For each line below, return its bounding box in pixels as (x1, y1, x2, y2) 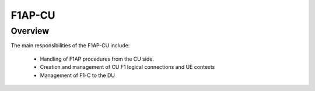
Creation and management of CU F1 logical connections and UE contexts (40, 64, 215, 71)
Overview (10, 26, 50, 36)
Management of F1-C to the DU (40, 72, 115, 79)
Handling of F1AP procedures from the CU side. (40, 55, 155, 62)
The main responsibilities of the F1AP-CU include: (10, 42, 130, 49)
